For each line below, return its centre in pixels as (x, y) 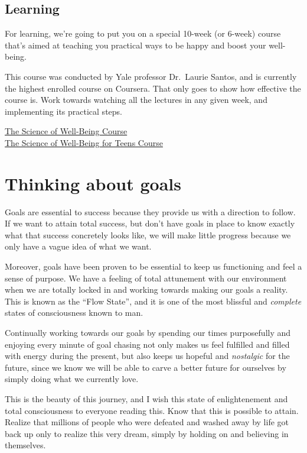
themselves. (25, 445)
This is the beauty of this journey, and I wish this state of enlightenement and (146, 398)
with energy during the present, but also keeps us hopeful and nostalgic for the (147, 356)
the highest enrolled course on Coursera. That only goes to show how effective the (153, 88)
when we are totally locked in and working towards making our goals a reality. (146, 289)
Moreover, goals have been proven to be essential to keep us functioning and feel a (153, 266)
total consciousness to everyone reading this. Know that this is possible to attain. (152, 410)
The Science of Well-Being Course (66, 131)
